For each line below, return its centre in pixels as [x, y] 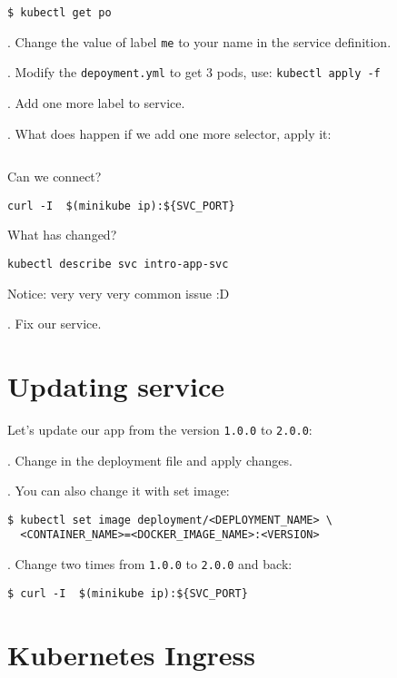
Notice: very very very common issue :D [119, 293]
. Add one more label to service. [96, 102]
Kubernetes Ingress [131, 654]
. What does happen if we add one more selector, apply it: [169, 133]
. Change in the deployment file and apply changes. [150, 460]
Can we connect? [55, 177]
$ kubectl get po [60, 13]
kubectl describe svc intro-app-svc [118, 264]
